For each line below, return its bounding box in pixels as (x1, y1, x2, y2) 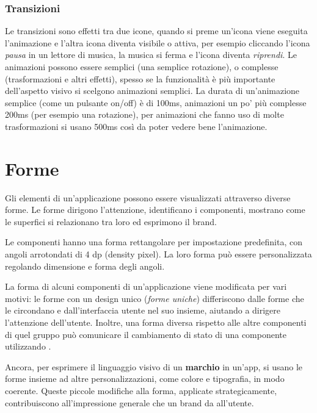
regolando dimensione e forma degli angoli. (5, 259, 165, 272)
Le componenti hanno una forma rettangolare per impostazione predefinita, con (5, 235, 303, 248)
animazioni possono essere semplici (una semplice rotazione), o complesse (5, 60, 279, 73)
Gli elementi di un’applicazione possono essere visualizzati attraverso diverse (5, 191, 291, 204)
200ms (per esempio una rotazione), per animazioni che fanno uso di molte (5, 108, 284, 121)
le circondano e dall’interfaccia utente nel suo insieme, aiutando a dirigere (5, 304, 281, 317)
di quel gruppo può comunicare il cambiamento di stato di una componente (5, 328, 287, 340)
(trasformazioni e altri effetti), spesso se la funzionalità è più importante (5, 72, 275, 85)
